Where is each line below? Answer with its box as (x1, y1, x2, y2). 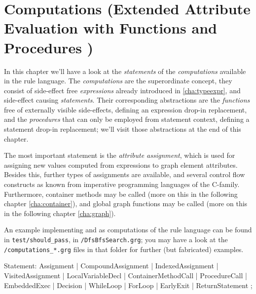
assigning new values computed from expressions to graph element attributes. (4, 159, 238, 170)
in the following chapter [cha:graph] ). (4, 208, 116, 218)
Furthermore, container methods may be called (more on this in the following (4, 188, 238, 199)
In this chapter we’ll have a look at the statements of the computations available (4, 66, 246, 76)
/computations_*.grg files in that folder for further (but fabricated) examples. (4, 244, 244, 254)
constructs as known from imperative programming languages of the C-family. (4, 179, 240, 189)
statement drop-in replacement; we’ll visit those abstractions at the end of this (4, 124, 241, 134)
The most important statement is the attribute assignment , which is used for (4, 150, 235, 160)
